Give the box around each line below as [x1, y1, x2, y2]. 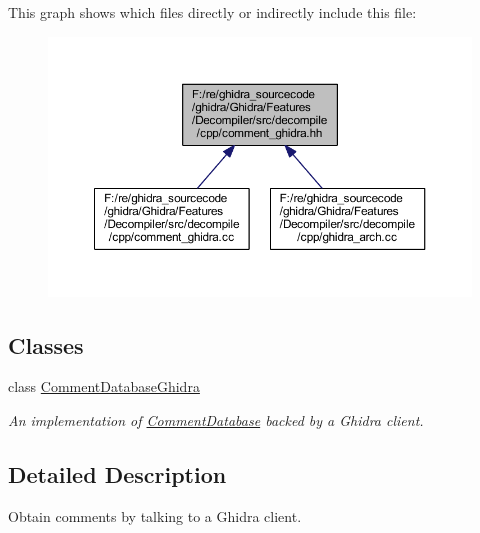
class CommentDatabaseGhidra [8, 376, 200, 397]
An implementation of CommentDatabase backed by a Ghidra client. [8, 410, 424, 430]
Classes [8, 329, 84, 360]
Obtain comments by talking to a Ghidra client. [8, 505, 302, 526]
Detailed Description [8, 458, 227, 489]
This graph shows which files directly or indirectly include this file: [8, 2, 417, 22]
